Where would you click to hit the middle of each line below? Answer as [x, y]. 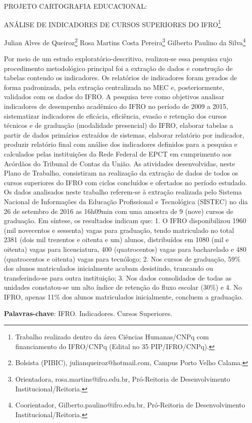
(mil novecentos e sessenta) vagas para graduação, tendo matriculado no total [119, 230]
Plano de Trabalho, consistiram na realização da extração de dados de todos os [121, 173]
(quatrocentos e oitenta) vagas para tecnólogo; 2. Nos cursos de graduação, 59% [122, 258]
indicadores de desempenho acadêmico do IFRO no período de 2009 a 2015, [116, 106]
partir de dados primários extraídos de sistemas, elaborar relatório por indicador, [124, 134]
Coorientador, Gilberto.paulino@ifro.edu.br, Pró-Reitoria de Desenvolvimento [130, 405]
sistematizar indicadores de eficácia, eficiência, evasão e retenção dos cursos [115, 115]
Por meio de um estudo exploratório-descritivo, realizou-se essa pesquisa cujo [118, 59]
